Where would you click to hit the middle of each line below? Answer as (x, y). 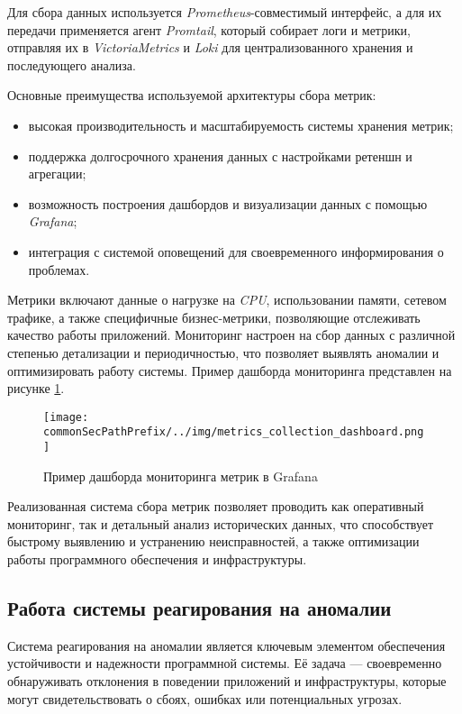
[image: (66, 417)
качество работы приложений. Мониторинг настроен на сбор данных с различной (231, 335)
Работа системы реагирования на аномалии (199, 608)
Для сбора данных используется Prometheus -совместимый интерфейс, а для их (225, 12)
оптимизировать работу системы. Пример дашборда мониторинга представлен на (230, 370)
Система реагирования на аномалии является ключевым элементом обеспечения (226, 645)
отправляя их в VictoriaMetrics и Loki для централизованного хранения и (210, 47)
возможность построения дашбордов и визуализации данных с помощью (228, 203)
